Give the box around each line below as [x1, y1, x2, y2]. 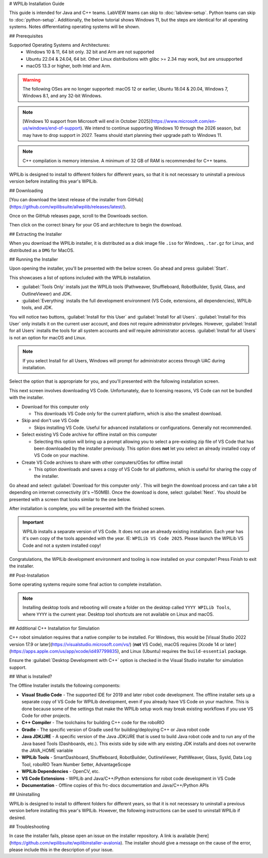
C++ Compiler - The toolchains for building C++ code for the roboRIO [21, 720, 165, 726]
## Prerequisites [9, 33, 43, 39]
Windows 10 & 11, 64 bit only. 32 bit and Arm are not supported [26, 49, 154, 55]
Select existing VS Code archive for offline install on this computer [21, 431, 157, 437]
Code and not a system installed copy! [22, 542, 101, 548]
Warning [22, 77, 41, 83]
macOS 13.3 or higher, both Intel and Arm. [26, 63, 112, 69]
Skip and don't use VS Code [21, 418, 79, 424]
